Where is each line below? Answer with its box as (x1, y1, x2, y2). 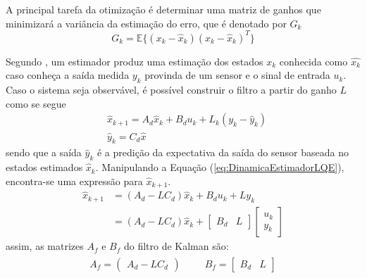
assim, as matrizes (6, 239, 84, 253)
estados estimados (6, 160, 83, 175)
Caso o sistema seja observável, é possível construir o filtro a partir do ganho (6, 82, 337, 97)
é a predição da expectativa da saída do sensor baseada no (97, 145, 349, 160)
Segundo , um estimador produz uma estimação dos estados (6, 53, 263, 68)
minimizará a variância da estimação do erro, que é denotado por (6, 15, 287, 30)
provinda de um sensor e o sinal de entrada (144, 68, 330, 82)
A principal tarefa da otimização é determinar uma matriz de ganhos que (6, 2, 321, 16)
